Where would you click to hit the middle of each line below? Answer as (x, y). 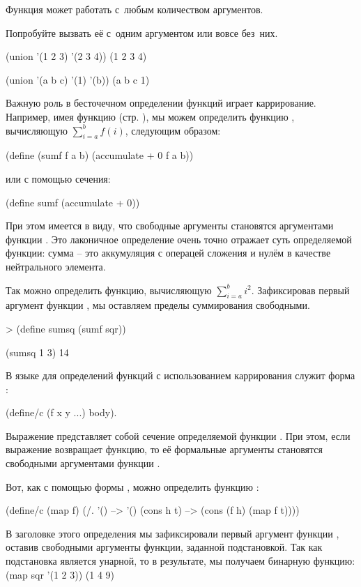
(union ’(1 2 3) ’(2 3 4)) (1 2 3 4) (76, 56)
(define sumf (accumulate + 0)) (73, 202)
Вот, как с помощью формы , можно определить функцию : (132, 486)
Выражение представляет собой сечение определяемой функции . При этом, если (178, 435)
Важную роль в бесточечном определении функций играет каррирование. (161, 103)
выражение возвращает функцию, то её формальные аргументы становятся (164, 449)
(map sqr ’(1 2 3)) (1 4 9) (60, 574)
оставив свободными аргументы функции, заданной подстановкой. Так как (164, 547)
